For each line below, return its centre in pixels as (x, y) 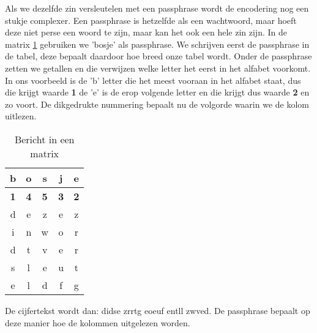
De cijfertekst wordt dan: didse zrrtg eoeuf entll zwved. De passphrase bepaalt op (158, 310)
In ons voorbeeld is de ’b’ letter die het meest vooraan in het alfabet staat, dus (153, 80)
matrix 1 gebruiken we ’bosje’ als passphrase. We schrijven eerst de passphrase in (157, 44)
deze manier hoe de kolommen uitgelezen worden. (98, 322)
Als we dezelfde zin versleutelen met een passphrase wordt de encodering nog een (157, 8)
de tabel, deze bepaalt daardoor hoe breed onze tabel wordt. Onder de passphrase (158, 56)
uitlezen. (21, 116)
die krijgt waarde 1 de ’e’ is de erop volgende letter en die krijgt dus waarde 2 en (157, 92)
